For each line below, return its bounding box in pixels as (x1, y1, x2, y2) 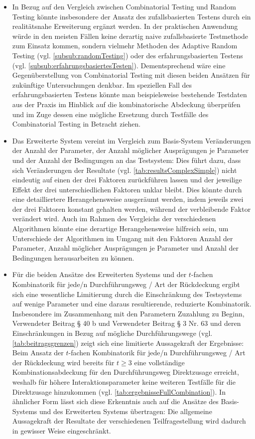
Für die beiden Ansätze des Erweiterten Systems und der (12, 269, 187, 280)
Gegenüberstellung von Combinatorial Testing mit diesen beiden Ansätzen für (12, 70, 250, 80)
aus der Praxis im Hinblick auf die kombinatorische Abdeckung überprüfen (12, 99, 241, 109)
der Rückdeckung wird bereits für (12, 357, 115, 367)
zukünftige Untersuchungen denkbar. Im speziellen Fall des (12, 79, 192, 90)
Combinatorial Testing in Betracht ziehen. (12, 119, 141, 129)
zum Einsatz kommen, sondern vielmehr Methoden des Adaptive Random (12, 40, 238, 51)
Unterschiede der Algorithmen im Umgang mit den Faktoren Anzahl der (12, 233, 233, 243)
